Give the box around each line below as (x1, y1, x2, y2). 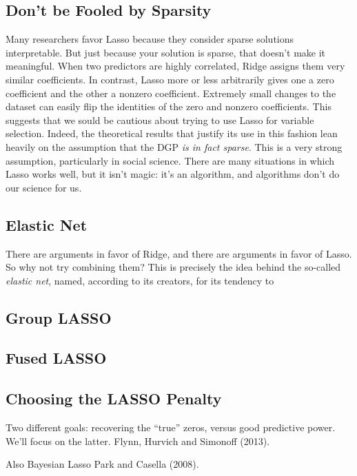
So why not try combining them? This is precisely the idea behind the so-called (6, 260, 341, 274)
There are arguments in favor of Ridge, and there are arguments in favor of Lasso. (6, 246, 352, 260)
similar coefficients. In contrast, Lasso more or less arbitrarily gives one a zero (6, 72, 334, 86)
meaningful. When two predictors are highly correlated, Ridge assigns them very (6, 59, 345, 73)
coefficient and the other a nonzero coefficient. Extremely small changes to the (6, 85, 336, 100)
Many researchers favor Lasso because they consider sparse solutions (6, 32, 294, 46)
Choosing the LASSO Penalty (6, 388, 222, 409)
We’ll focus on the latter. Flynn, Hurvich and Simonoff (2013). (6, 433, 270, 448)
